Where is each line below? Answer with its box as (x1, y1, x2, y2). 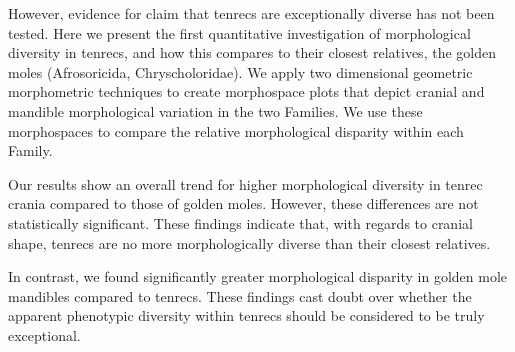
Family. (8, 140, 53, 161)
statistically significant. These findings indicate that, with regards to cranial (8, 212, 473, 233)
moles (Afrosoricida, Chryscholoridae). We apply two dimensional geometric (8, 61, 473, 82)
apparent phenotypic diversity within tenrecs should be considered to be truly (8, 305, 485, 326)
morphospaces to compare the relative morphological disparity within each (8, 120, 464, 141)
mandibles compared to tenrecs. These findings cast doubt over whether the (8, 285, 472, 306)
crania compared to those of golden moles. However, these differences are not (8, 193, 479, 214)
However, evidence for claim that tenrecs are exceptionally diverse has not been (8, 3, 495, 23)
